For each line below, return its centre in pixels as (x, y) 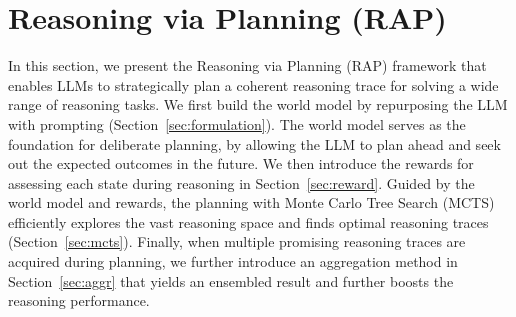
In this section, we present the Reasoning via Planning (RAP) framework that (247, 65)
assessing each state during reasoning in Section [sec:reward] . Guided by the (241, 182)
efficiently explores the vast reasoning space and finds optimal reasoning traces (248, 221)
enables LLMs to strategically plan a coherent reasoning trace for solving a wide (253, 84)
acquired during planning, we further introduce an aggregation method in (233, 261)
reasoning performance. (79, 300)
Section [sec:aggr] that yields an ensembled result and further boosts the (231, 280)
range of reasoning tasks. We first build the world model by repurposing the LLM (258, 104)
